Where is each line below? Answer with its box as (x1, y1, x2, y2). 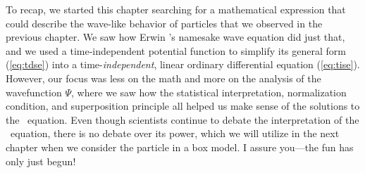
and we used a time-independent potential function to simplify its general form (6, 43, 346, 58)
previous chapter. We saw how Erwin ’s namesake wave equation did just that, (6, 30, 345, 44)
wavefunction (6, 84, 62, 99)
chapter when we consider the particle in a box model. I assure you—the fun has (6, 139, 354, 154)
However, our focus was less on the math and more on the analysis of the (6, 70, 321, 85)
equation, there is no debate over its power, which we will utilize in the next (10, 126, 340, 141)
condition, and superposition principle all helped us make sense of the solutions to (6, 98, 360, 113)
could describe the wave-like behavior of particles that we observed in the (6, 15, 323, 30)
